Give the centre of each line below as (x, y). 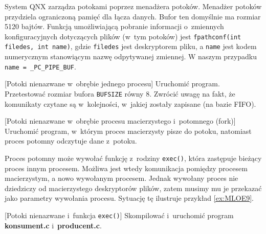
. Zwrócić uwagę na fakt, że (192, 93)
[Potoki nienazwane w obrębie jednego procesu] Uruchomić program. (112, 84)
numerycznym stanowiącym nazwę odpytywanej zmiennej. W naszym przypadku (131, 56)
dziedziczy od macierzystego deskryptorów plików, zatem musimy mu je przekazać (133, 188)
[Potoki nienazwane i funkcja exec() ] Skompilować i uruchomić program (119, 215)
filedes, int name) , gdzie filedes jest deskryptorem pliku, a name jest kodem (131, 46)
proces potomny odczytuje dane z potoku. (71, 141)
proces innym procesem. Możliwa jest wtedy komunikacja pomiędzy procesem (126, 168)
